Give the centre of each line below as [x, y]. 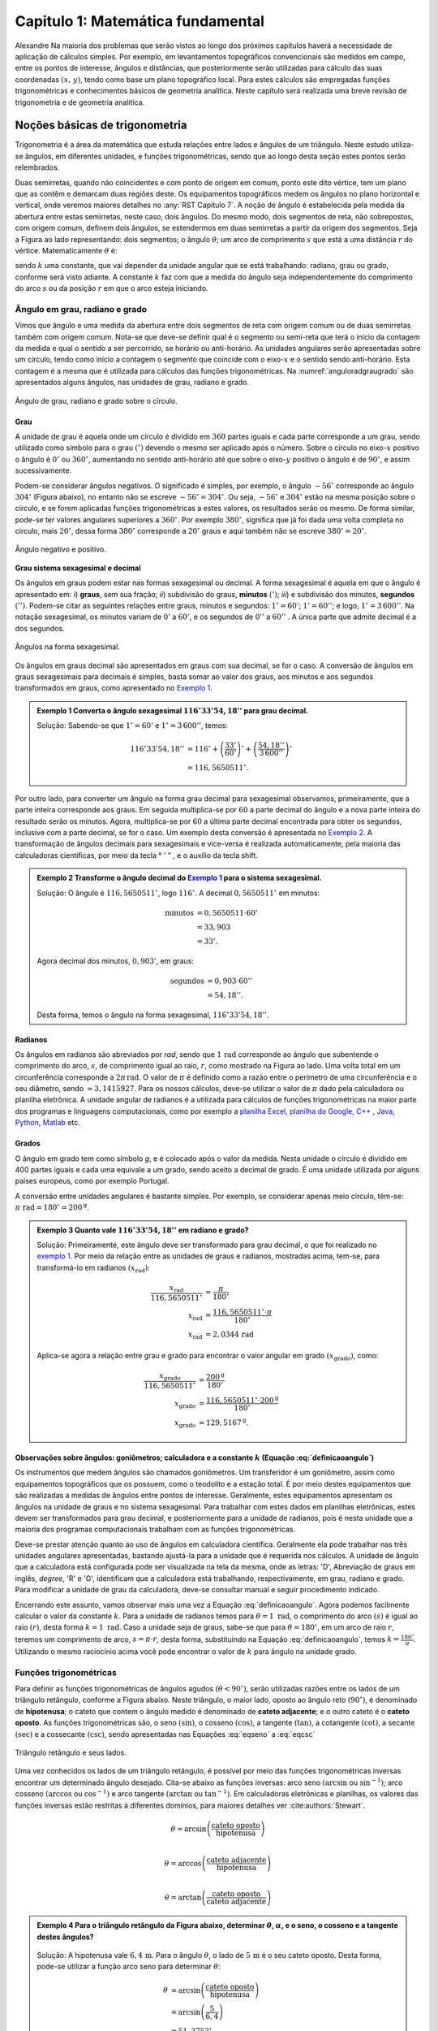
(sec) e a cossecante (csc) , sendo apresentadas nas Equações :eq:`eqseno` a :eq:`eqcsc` [165, 1734]
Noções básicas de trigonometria [101, 126]
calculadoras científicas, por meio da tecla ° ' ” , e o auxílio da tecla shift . [137, 855]
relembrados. [37, 167]
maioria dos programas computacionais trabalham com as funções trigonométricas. [155, 1529]
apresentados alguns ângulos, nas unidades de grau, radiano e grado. [132, 383]
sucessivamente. [43, 470]
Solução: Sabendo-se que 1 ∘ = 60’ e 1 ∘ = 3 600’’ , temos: [133, 725]
